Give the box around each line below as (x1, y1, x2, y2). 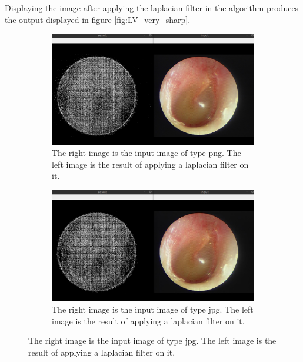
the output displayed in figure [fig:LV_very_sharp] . (5, 13, 191, 25)
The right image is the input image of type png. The (52, 147, 241, 159)
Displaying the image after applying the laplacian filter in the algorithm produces (5, 2, 299, 14)
